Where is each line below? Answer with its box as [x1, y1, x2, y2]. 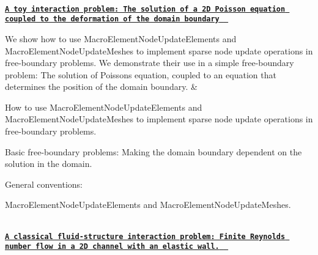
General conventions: [5, 177, 83, 190]
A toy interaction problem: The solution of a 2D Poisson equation [5, 4, 286, 13]
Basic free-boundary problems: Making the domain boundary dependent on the [5, 145, 302, 158]
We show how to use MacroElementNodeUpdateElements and [5, 32, 237, 45]
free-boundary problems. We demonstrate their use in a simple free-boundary [5, 56, 294, 69]
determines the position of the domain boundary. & [5, 80, 198, 93]
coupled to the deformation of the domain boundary [5, 15, 220, 24]
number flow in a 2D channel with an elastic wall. [5, 242, 220, 251]
